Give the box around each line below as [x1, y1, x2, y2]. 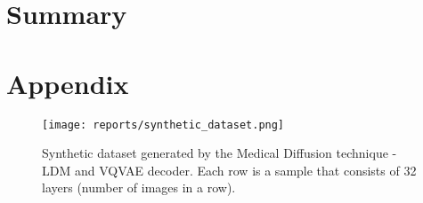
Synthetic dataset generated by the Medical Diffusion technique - [42, 144, 397, 162]
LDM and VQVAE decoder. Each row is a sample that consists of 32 [42, 160, 417, 179]
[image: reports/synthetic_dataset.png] [42, 118, 285, 131]
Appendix [6, 65, 129, 101]
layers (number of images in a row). [42, 178, 236, 197]
